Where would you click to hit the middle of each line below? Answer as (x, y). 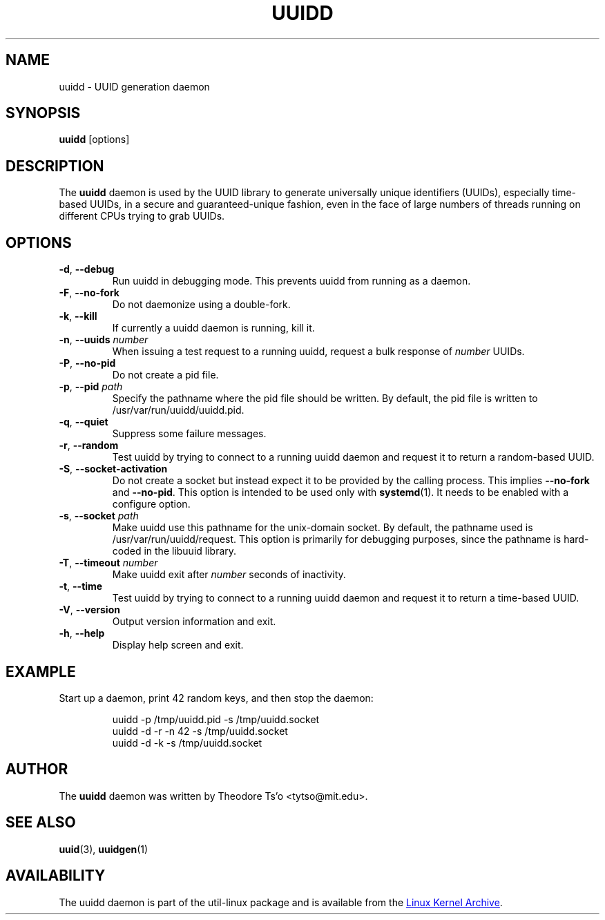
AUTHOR (37, 769)
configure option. (151, 504)
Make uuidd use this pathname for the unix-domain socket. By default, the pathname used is (323, 528)
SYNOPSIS (43, 113)
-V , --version (89, 610)
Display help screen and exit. (178, 645)
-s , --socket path (99, 516)
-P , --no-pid (87, 363)
